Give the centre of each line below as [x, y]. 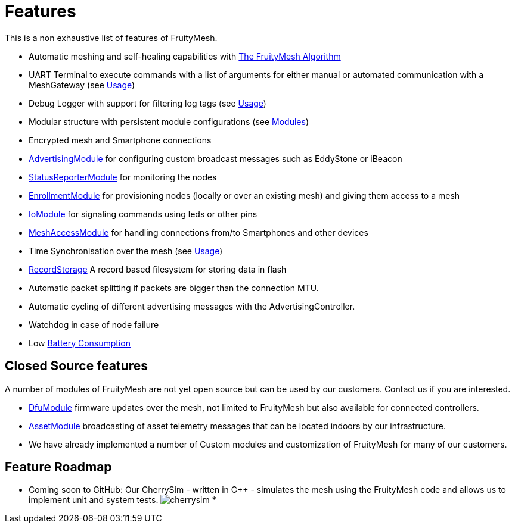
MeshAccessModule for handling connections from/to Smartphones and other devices [198, 232]
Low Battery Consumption [80, 343]
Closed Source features [77, 366]
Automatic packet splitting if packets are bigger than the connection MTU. [174, 288]
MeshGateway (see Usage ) [82, 85]
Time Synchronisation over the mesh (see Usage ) [126, 251]
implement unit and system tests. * [122, 500]
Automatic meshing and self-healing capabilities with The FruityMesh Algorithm [185, 56]
